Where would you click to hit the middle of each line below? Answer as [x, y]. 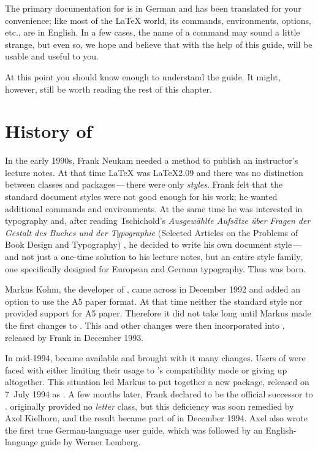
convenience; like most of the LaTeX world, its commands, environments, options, [158, 20]
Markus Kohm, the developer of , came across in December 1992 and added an [153, 289]
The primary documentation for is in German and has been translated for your [153, 8]
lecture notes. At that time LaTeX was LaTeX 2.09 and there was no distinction [154, 172]
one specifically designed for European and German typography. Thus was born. [156, 268]
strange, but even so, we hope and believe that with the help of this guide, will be [159, 44]
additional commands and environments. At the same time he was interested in [154, 208]
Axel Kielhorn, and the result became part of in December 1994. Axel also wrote [157, 418]
